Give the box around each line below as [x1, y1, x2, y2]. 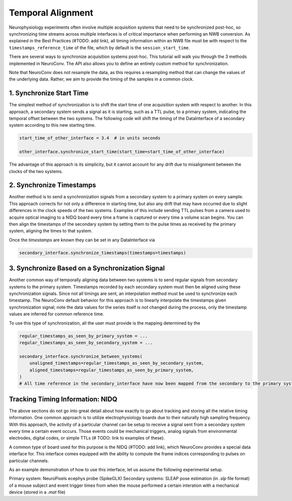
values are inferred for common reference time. [9, 311, 104, 317]
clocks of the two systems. [9, 168, 63, 174]
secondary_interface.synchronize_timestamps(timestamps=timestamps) [19, 250, 186, 255]
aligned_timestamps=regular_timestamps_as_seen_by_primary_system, [29, 367, 194, 373]
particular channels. [9, 458, 49, 463]
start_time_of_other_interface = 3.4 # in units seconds [19, 135, 161, 141]
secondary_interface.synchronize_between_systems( [19, 353, 143, 359]
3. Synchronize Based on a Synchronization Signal [9, 264, 165, 272]
